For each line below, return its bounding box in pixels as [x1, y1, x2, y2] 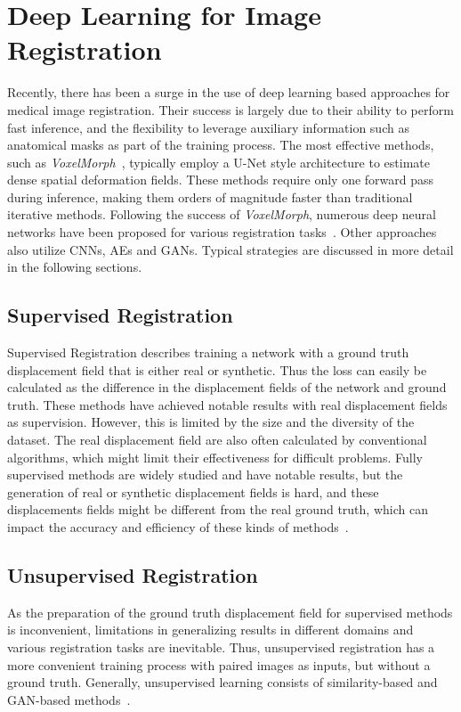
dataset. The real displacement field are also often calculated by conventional [7, 430, 427, 449]
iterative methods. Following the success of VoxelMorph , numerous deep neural [7, 205, 436, 224]
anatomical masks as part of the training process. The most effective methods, [7, 135, 434, 154]
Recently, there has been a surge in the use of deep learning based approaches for [7, 83, 450, 102]
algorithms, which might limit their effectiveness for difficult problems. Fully [7, 447, 423, 466]
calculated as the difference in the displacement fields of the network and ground [7, 378, 447, 397]
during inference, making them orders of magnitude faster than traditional [7, 187, 413, 206]
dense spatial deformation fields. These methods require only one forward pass [7, 170, 434, 189]
